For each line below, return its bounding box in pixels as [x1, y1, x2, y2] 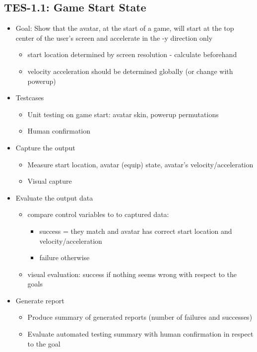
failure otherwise [39, 252, 90, 263]
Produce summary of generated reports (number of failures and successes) [27, 312, 253, 322]
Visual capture [27, 176, 72, 186]
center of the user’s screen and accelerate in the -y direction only [15, 32, 213, 43]
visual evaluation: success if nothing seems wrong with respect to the [27, 269, 237, 279]
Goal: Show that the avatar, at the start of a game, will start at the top [15, 23, 234, 33]
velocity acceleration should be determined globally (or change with [27, 66, 233, 76]
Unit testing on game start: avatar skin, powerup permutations [27, 109, 219, 119]
